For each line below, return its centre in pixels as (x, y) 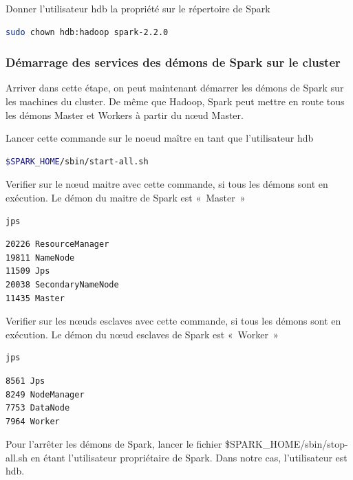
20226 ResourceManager (57, 244)
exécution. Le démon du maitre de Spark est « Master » (126, 197)
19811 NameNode (40, 258)
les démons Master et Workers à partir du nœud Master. (125, 114)
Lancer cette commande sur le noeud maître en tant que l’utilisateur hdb (160, 138)
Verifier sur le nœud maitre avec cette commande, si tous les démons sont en (167, 184)
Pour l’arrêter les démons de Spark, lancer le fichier (114, 444)
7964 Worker (33, 421)
